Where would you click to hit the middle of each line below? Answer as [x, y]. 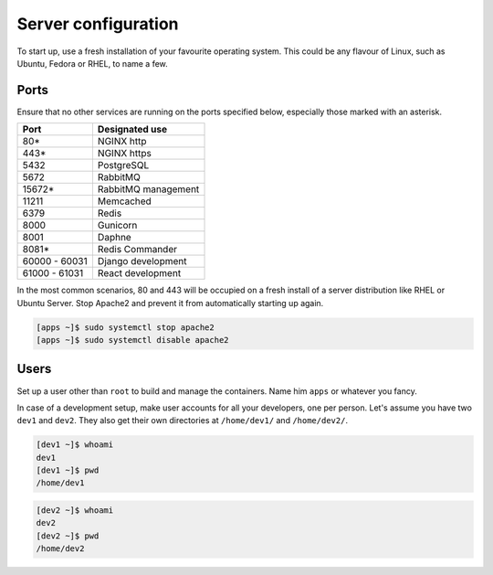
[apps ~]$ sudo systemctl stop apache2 [125, 327]
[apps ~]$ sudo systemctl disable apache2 [132, 340]
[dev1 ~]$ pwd [68, 470]
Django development [142, 261]
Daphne [114, 238]
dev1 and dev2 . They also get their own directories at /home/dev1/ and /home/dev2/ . [183, 421]
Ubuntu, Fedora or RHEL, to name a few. [92, 63]
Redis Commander [137, 250]
